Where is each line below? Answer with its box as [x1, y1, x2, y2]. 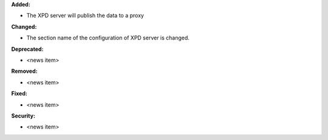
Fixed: [11, 90, 27, 97]
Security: [11, 112, 36, 119]
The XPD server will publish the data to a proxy [26, 12, 144, 19]
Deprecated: [11, 45, 44, 53]
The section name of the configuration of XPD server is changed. [26, 34, 190, 42]
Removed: [11, 67, 38, 75]
